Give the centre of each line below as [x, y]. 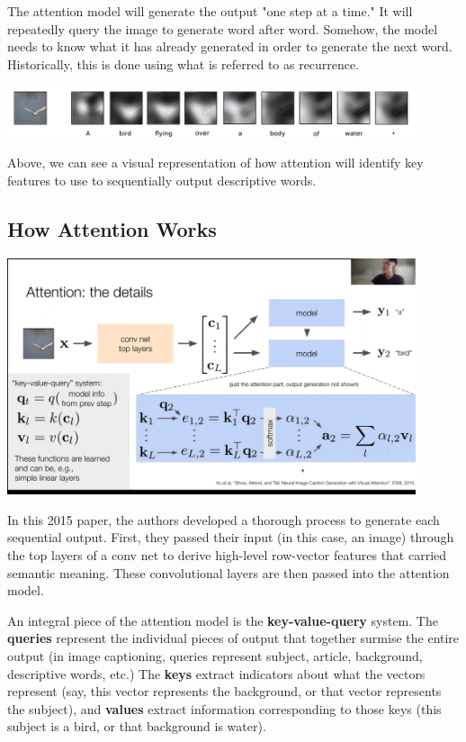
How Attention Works [112, 228]
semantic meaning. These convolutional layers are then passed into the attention [229, 572]
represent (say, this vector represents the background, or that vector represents [224, 691]
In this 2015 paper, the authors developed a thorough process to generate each [224, 519]
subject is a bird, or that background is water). [137, 726]
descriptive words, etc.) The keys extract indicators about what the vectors [216, 673]
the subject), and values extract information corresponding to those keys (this [224, 708]
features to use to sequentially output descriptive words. [162, 180]
